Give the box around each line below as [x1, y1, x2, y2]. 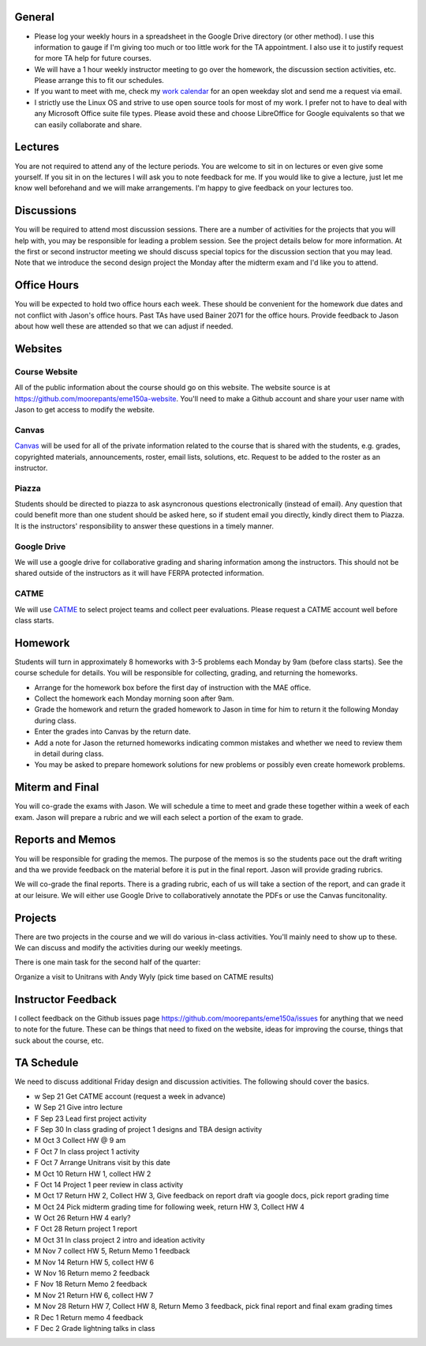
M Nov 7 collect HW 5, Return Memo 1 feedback [34, 1246, 191, 1256]
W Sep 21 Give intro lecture [34, 1103, 123, 1112]
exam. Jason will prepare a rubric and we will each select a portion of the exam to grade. [14, 812, 304, 822]
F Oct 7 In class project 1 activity [34, 1146, 140, 1156]
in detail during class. [34, 749, 104, 758]
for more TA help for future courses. [34, 54, 151, 63]
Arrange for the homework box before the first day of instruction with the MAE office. [34, 682, 312, 692]
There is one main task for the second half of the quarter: [14, 957, 201, 967]
